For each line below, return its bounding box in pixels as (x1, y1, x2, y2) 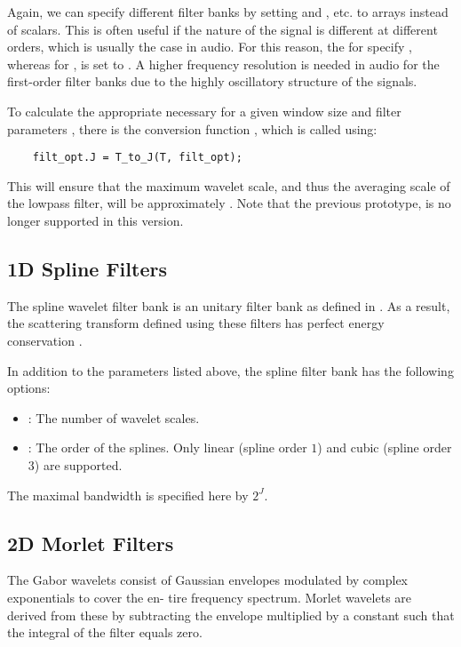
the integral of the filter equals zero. (7, 623, 203, 642)
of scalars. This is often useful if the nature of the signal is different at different (7, 20, 438, 38)
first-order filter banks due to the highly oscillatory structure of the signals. (7, 72, 417, 91)
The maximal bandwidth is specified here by (7, 485, 249, 504)
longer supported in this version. (7, 212, 184, 229)
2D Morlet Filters (7, 529, 174, 556)
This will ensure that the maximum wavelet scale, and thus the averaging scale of (7, 176, 450, 195)
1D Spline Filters (7, 254, 167, 282)
